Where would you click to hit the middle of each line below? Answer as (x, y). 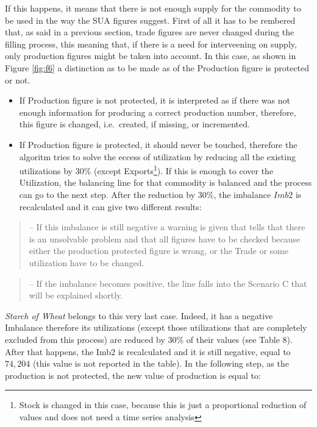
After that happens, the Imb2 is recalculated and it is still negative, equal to (148, 351)
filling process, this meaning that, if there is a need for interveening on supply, (151, 44)
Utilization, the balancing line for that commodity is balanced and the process (166, 182)
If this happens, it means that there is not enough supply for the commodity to (153, 8)
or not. (18, 79)
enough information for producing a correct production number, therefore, (158, 112)
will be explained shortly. (76, 295)
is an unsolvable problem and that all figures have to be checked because (165, 238)
